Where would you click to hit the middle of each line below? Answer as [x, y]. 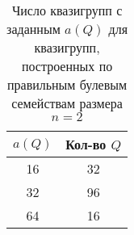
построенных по [67, 66]
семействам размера [67, 103]
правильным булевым [67, 84]
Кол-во [86, 144]
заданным [33, 29]
